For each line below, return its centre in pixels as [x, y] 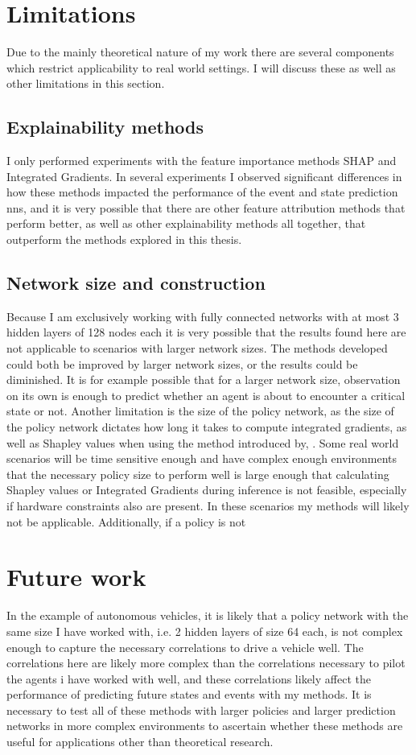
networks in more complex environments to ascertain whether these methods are [205, 726]
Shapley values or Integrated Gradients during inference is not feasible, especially [207, 490]
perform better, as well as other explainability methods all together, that [186, 223]
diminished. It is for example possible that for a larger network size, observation [204, 380]
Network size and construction [136, 283]
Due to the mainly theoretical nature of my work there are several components [200, 52]
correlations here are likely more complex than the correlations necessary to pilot [206, 663]
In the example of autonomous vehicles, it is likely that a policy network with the [208, 615]
